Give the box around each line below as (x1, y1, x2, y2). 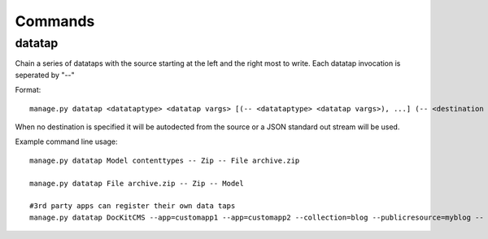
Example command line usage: (15, 137, 118, 146)
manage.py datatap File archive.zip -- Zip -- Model (29, 179, 244, 188)
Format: (15, 85, 41, 95)
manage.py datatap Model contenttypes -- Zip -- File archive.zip (29, 155, 300, 165)
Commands (15, 12, 95, 30)
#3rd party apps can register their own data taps (29, 202, 236, 211)
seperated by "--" (15, 70, 75, 80)
